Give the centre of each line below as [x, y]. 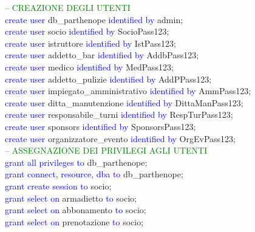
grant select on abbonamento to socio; [76, 210]
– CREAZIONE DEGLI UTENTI [68, 7]
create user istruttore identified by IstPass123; [90, 43]
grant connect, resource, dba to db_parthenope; [94, 174]
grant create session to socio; [58, 186]
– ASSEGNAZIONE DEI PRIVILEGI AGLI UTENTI [106, 150]
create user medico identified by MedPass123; [89, 67]
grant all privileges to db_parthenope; [76, 162]
